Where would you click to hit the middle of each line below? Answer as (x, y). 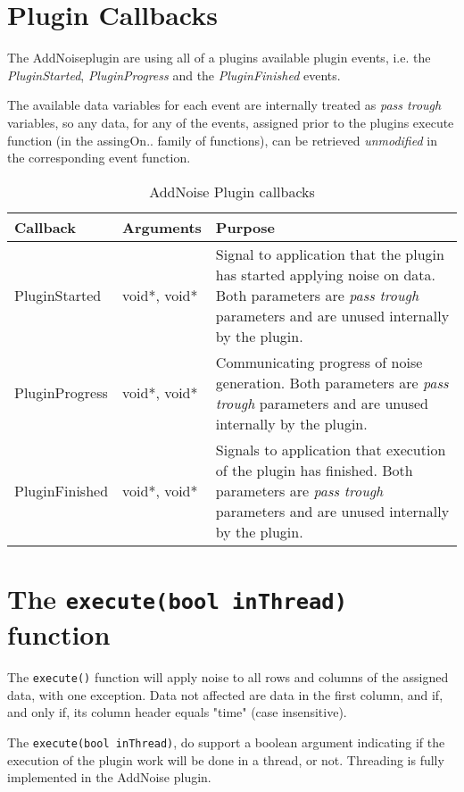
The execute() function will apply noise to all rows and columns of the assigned (228, 677)
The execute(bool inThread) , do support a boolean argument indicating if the (226, 742)
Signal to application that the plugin (330, 254)
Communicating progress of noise (319, 362)
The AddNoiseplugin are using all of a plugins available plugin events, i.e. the (219, 58)
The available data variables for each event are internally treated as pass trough (224, 105)
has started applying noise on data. (325, 274)
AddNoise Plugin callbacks (232, 191)
